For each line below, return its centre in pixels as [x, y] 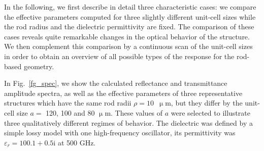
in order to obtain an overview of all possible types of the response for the [119, 56]
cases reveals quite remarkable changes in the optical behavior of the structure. [127, 36]
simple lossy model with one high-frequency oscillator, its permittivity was [120, 133]
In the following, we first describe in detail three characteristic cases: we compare [130, 7]
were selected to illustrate [210, 112]
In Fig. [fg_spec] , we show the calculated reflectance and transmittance [116, 83]
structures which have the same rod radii [68, 103]
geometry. [39, 66]
